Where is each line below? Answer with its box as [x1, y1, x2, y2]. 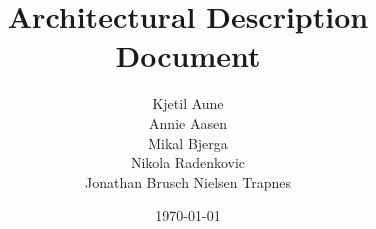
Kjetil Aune [152, 93, 224, 114]
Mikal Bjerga [148, 132, 228, 153]
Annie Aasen [149, 112, 227, 133]
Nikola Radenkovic [130, 152, 246, 173]
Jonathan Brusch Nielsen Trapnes [84, 171, 292, 192]
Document [115, 35, 261, 76]
